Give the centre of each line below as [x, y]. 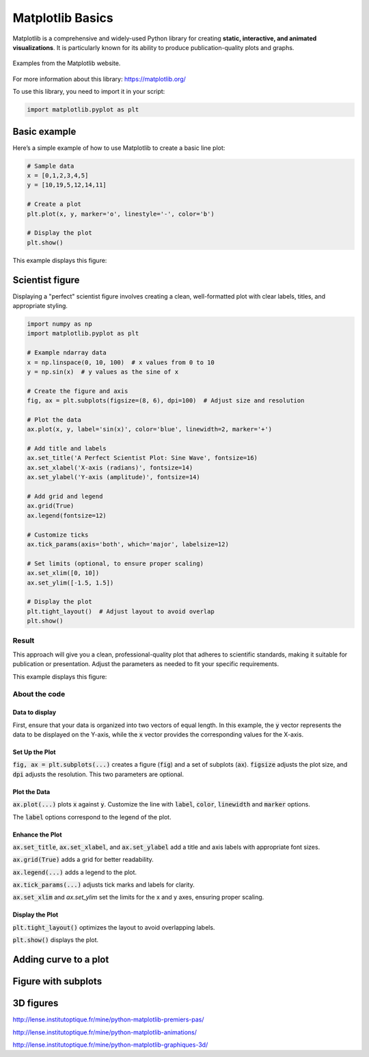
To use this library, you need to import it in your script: [89, 92]
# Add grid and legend [65, 496]
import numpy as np [59, 324]
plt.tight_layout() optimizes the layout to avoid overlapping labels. [114, 927]
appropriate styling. [40, 305]
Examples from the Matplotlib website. [67, 63]
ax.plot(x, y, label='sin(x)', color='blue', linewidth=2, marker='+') [150, 429]
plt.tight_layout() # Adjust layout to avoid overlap [121, 611]
